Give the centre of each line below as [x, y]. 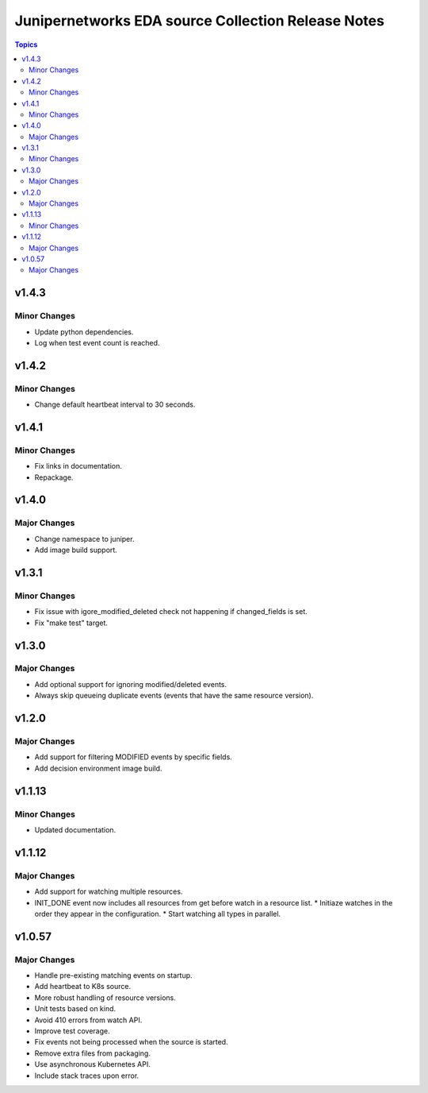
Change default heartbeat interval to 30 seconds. [115, 404]
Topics [26, 44]
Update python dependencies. [84, 332]
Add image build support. [76, 550]
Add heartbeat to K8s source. [82, 987]
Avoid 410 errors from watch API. [88, 1020]
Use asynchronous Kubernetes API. [92, 1064]
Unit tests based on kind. [75, 1009]
